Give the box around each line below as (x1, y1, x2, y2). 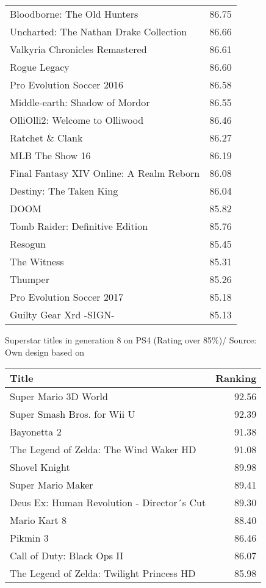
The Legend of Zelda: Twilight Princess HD (10, 566, 196, 581)
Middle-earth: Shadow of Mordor (10, 95, 150, 109)
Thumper (10, 272, 49, 286)
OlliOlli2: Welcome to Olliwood (10, 113, 144, 127)
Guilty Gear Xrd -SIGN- (10, 307, 115, 321)
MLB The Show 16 (10, 148, 91, 162)
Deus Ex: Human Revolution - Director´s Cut (10, 495, 206, 510)
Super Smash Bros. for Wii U (10, 407, 135, 421)
